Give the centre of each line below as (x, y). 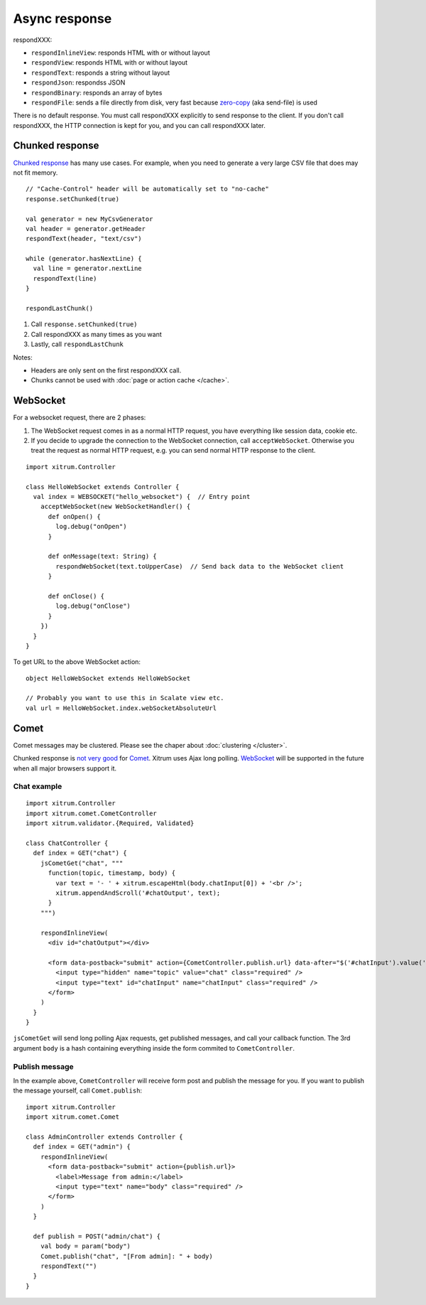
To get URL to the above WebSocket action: (77, 662)
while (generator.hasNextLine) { (84, 259)
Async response (62, 18)
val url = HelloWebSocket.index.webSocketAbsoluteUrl (121, 708)
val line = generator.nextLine (87, 269)
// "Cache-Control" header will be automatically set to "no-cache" (147, 189)
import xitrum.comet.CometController (92, 813)
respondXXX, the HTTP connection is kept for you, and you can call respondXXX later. (139, 125)
